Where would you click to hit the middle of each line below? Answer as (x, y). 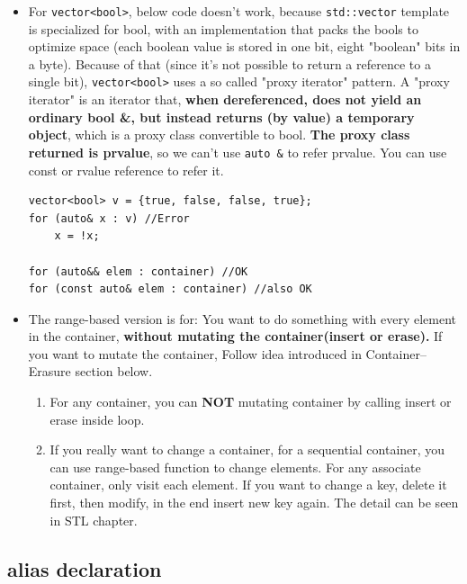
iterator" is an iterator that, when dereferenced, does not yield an (225, 99)
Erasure (49, 371)
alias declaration (85, 568)
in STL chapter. (94, 520)
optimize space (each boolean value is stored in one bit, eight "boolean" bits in (244, 46)
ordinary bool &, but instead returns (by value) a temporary (221, 117)
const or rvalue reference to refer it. (126, 170)
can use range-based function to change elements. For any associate (235, 467)
